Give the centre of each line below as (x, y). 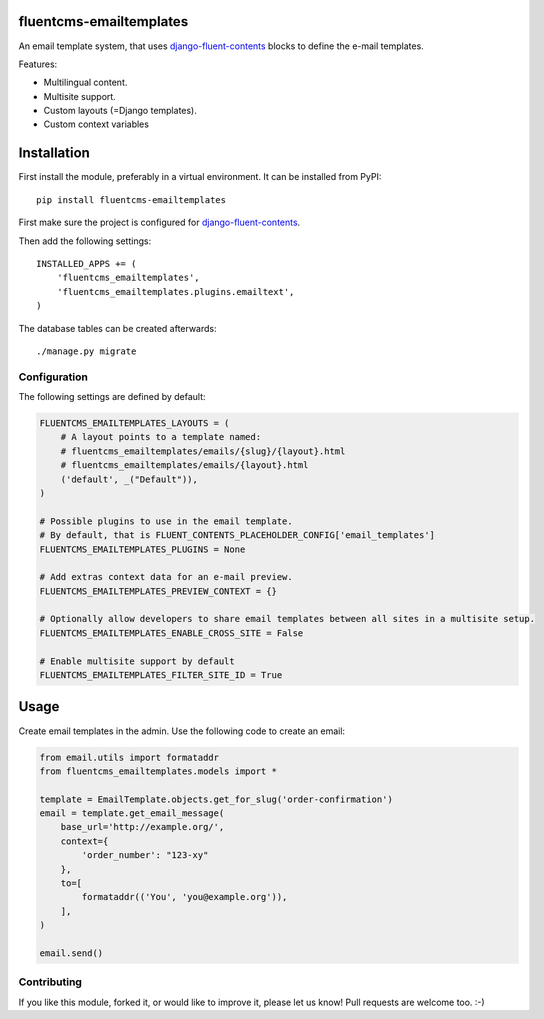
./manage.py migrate (86, 351)
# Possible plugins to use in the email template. (166, 521)
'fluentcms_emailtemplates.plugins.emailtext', (175, 291)
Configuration (53, 377)
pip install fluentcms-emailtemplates (131, 199)
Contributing (50, 982)
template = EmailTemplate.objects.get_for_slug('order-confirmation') (216, 799)
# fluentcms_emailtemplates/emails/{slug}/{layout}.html (203, 451)
